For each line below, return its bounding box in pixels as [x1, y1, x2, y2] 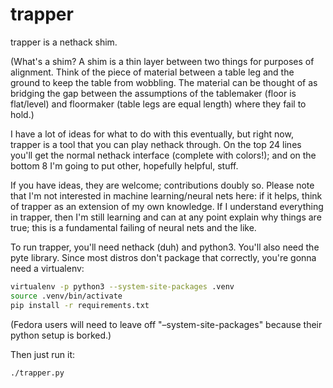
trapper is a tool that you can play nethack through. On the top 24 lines [10, 138, 302, 150]
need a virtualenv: [10, 262, 85, 274]
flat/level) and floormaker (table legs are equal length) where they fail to [10, 98, 307, 110]
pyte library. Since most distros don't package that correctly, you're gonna [10, 251, 317, 263]
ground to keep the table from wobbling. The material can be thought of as [10, 76, 318, 88]
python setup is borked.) [10, 329, 112, 341]
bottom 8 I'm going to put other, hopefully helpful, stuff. [10, 159, 239, 172]
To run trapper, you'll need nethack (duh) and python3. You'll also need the [10, 241, 320, 253]
